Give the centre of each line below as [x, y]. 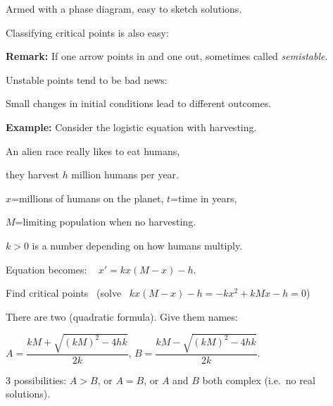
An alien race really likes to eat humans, [93, 150]
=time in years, [204, 198]
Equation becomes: [46, 269]
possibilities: [40, 380]
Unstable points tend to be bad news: [87, 79]
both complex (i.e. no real [259, 380]
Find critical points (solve [64, 293]
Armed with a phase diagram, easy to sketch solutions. [124, 8]
